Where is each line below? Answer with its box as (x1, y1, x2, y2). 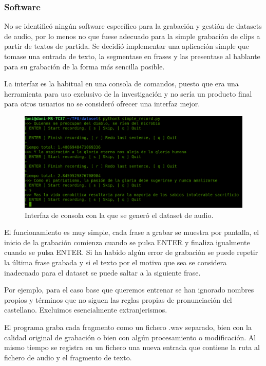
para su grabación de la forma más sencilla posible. (4, 61, 165, 71)
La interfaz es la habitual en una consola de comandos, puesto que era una (4, 78, 239, 89)
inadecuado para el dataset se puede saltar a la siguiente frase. (4, 267, 201, 278)
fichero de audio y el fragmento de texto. (4, 352, 132, 362)
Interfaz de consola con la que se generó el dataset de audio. (25, 209, 214, 220)
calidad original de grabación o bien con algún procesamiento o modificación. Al (4, 332, 256, 342)
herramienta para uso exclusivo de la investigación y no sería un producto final (4, 88, 252, 99)
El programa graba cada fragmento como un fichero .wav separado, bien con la (4, 321, 252, 332)
